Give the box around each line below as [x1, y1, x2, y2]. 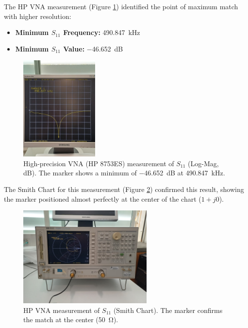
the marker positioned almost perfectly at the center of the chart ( [4, 193, 201, 204]
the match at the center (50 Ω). [23, 314, 118, 325]
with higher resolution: [4, 11, 71, 21]
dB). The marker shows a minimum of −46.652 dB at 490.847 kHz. [23, 168, 225, 178]
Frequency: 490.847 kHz [63, 27, 140, 37]
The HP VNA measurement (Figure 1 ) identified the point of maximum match [4, 1, 238, 11]
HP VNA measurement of [23, 305, 100, 315]
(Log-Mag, [188, 158, 219, 168]
